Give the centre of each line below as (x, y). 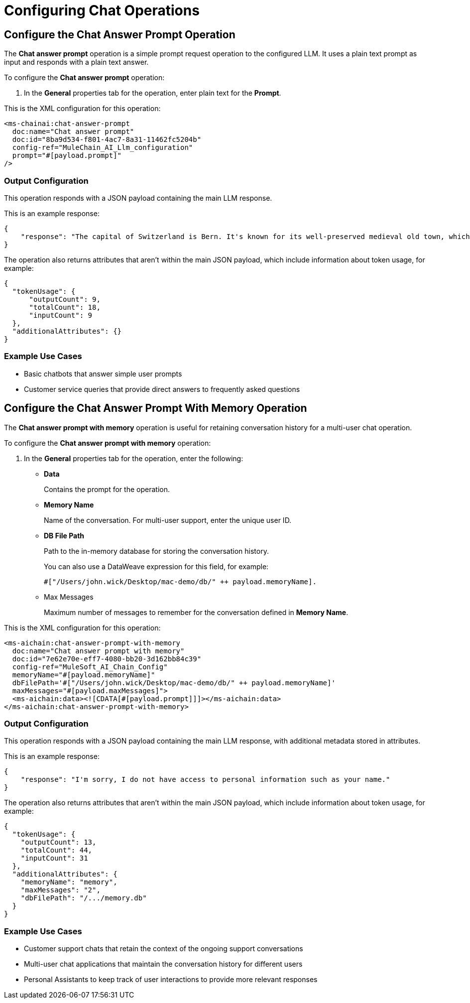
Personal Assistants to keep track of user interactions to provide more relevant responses (171, 980)
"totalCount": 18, (65, 307)
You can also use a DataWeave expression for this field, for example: (156, 566)
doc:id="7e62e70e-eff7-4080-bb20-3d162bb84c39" (107, 659)
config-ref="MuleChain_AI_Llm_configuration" (103, 148)
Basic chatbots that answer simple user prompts (103, 374)
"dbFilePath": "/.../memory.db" (84, 898)
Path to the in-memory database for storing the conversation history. (156, 551)
